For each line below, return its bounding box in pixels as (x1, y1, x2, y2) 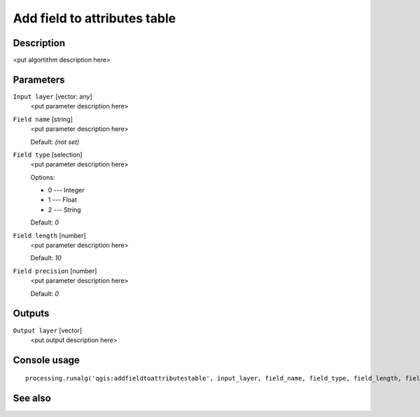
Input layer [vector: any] (13, 92, 92, 101)
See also (13, 393, 52, 404)
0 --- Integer (48, 186, 85, 195)
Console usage (13, 354, 80, 366)
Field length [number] (13, 231, 87, 239)
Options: (30, 173, 55, 181)
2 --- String (48, 205, 81, 213)
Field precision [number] (13, 267, 97, 275)
